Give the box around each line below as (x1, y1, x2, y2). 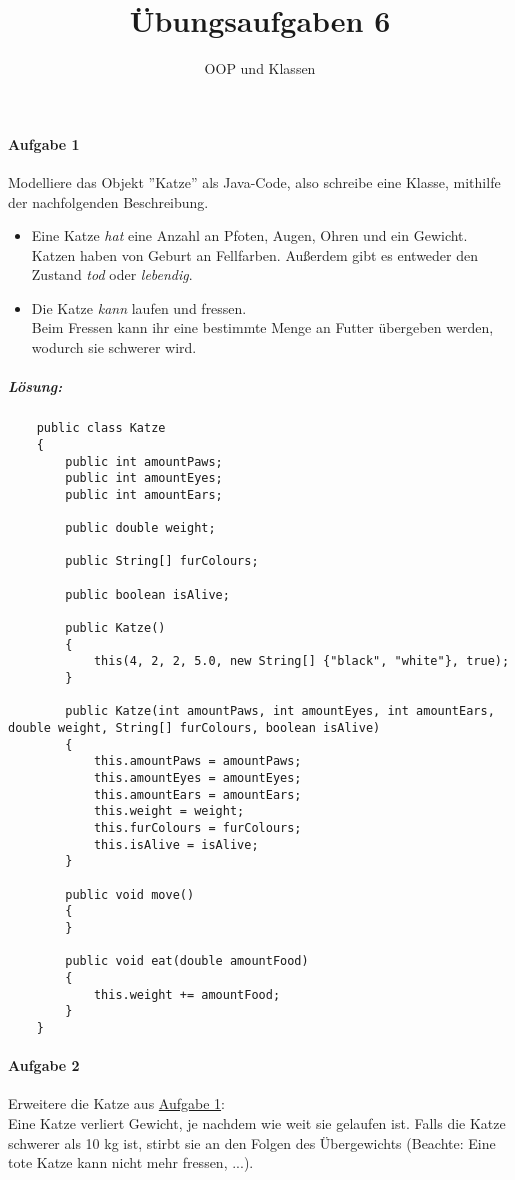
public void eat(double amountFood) (65, 954, 309, 969)
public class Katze (36, 421, 166, 436)
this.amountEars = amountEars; (93, 787, 302, 802)
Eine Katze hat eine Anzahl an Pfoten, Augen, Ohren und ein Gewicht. (31, 225, 468, 246)
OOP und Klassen (204, 58, 316, 79)
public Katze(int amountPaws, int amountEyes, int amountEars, (65, 704, 495, 719)
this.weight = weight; (93, 804, 245, 819)
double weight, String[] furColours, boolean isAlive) (8, 721, 381, 736)
